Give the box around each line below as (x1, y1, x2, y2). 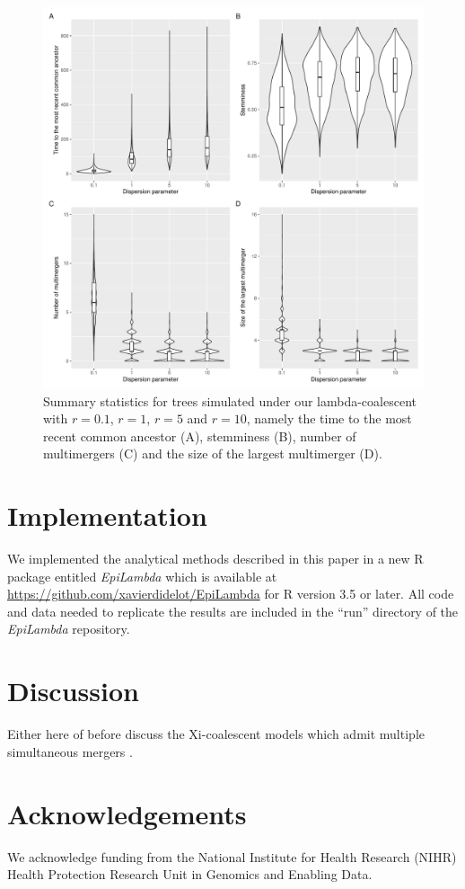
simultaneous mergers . (7, 742, 133, 760)
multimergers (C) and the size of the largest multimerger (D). (43, 444, 382, 463)
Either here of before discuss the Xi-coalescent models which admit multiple (7, 725, 425, 743)
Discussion (7, 672, 139, 709)
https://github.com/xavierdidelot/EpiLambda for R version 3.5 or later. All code (7, 584, 454, 603)
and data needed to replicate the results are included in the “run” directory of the (7, 601, 459, 620)
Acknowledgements (7, 795, 247, 831)
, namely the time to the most (246, 409, 412, 428)
